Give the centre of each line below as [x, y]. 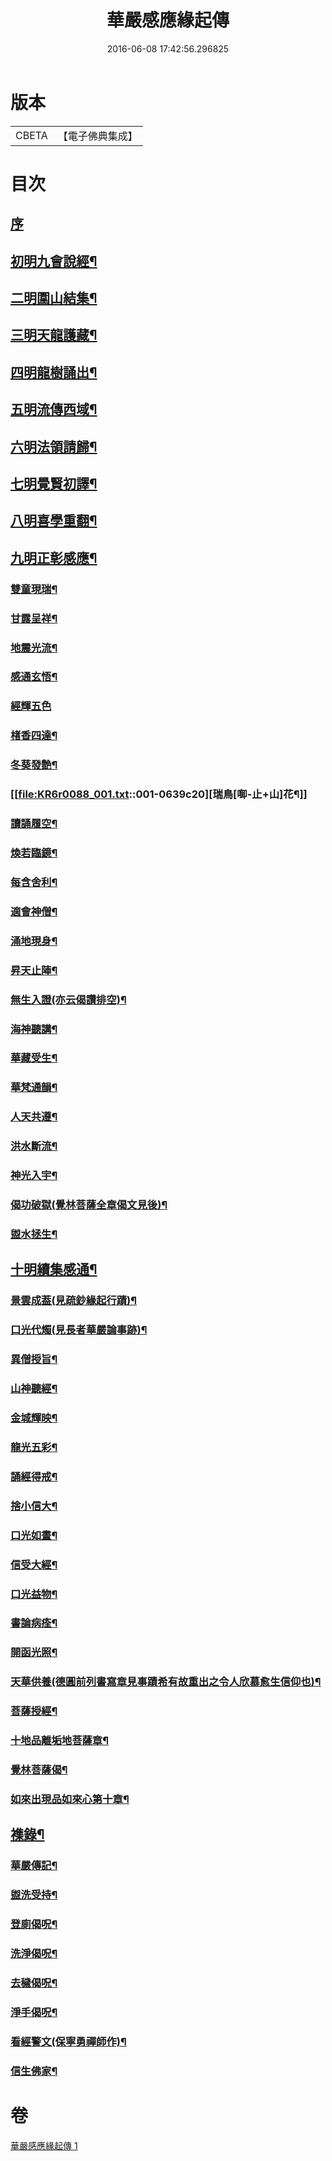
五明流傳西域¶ [54, 409]
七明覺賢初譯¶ [54, 484]
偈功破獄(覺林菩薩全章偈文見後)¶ [89, 1205]
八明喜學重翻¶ [54, 521]
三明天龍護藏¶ [54, 335]
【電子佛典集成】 [97, 136]
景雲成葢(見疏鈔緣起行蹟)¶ [74, 1301]
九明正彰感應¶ [54, 557]
